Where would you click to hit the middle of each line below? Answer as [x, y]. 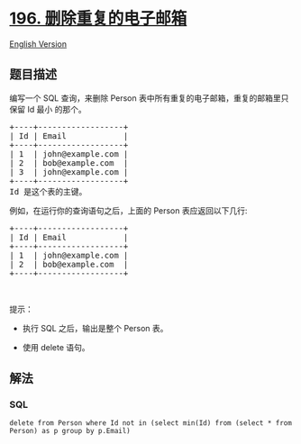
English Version [38, 44]
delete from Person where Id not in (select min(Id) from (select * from [151, 423]
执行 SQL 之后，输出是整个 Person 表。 [95, 328]
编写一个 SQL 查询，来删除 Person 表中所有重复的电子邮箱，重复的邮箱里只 [149, 98]
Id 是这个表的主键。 [48, 191]
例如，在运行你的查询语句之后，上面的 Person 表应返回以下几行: [128, 210]
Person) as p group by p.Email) [70, 431]
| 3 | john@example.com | [69, 172]
